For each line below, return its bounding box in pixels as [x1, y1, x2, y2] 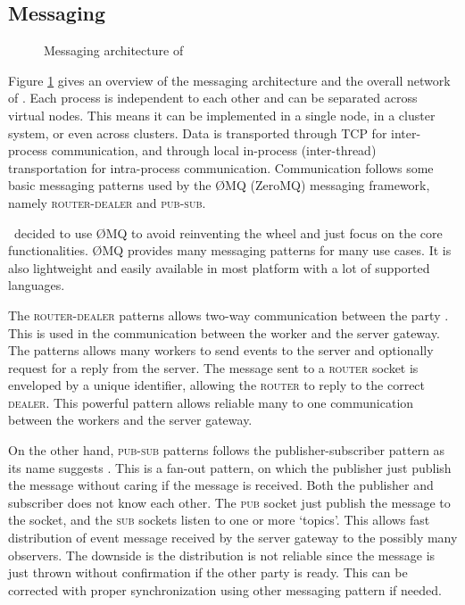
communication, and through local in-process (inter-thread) [51, 141, 377, 160]
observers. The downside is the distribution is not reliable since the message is [8, 545, 436, 564]
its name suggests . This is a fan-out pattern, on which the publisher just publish [8, 458, 452, 477]
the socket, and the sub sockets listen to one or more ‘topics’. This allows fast [8, 510, 430, 529]
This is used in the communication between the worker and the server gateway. [8, 323, 440, 342]
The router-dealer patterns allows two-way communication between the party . [8, 305, 449, 324]
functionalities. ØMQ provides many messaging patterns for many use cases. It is [8, 241, 452, 260]
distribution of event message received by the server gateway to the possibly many [8, 528, 458, 547]
